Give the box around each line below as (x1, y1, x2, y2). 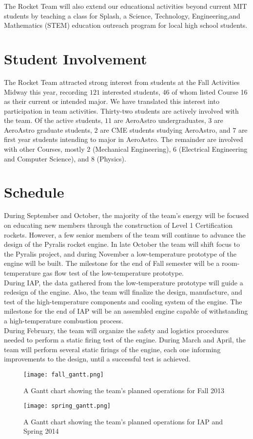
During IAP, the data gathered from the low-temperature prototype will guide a (4, 277, 243, 287)
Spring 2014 (23, 426, 59, 436)
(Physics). (97, 153, 126, 163)
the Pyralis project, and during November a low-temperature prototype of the (4, 248, 236, 259)
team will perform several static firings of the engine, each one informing (4, 344, 221, 354)
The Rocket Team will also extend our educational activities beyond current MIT (4, 1, 247, 11)
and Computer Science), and (4, 153, 89, 163)
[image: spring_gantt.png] (23, 402, 111, 410)
